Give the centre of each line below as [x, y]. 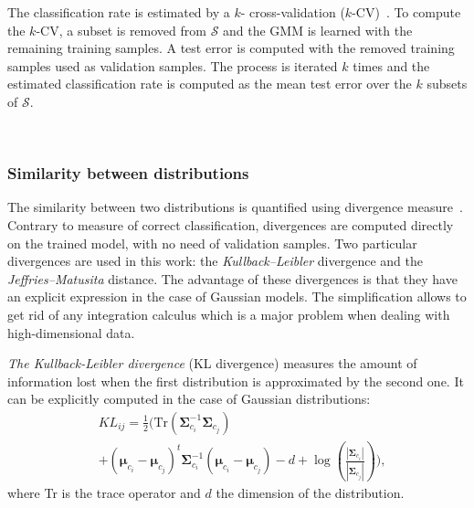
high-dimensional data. [71, 332]
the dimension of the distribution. [310, 492]
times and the [391, 65]
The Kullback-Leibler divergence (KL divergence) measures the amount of [212, 363]
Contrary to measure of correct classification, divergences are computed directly [231, 224]
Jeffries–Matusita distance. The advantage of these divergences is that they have [232, 278]
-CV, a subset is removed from [121, 30]
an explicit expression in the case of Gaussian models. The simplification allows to [237, 296]
